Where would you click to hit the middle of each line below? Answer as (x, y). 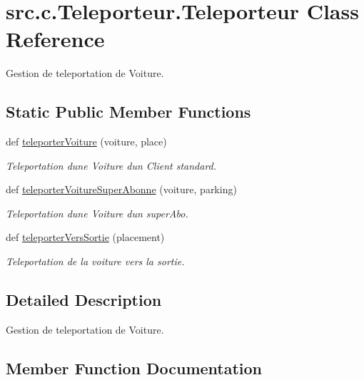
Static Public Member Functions (128, 112)
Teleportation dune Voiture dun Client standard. (111, 165)
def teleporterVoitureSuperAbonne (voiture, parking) (121, 189)
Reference (55, 39)
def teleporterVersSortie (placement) (85, 237)
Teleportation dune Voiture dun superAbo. (97, 213)
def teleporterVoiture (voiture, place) (86, 142)
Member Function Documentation (134, 368)
